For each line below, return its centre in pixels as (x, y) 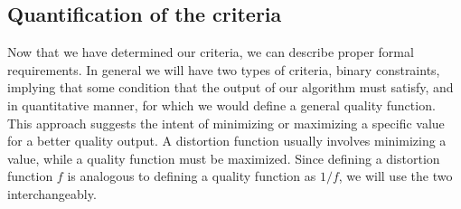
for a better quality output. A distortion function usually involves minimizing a (227, 141)
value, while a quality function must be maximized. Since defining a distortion (224, 158)
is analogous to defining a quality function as (192, 176)
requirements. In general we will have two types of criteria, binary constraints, (224, 69)
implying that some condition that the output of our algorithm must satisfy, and (230, 87)
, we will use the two (395, 176)
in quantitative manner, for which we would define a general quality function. (221, 104)
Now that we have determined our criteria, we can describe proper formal (211, 52)
